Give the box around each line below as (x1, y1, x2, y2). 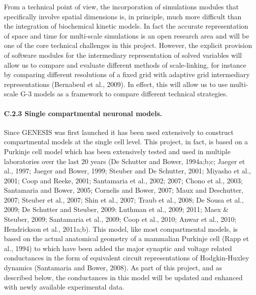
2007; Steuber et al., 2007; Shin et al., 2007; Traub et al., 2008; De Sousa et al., (4, 194, 244, 205)
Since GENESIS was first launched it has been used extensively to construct (4, 126, 234, 137)
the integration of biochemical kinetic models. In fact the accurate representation (4, 21, 249, 31)
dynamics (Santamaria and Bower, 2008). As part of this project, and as (4, 262, 222, 273)
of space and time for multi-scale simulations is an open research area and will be (4, 30, 249, 41)
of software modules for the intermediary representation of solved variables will (4, 49, 242, 60)
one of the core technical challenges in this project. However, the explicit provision (4, 40, 252, 50)
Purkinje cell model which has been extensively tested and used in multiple (4, 146, 231, 156)
